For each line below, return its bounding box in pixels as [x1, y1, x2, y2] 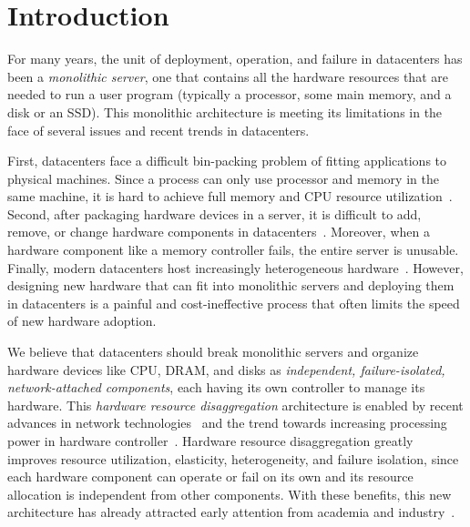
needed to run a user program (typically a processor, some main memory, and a [7, 85, 452, 104]
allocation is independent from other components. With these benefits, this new [7, 484, 452, 503]
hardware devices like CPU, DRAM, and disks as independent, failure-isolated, [7, 360, 445, 379]
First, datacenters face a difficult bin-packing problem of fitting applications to [7, 151, 447, 170]
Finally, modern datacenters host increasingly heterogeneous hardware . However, [7, 258, 464, 277]
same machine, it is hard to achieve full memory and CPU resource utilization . [7, 187, 453, 206]
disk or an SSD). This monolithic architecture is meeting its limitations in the [7, 102, 443, 121]
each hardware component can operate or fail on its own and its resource [7, 467, 414, 486]
